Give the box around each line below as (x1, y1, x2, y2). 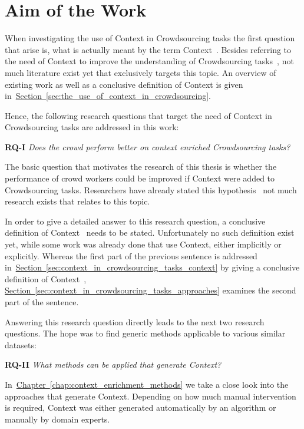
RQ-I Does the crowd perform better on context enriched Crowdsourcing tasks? (5, 140, 290, 153)
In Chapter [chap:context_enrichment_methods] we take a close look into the (5, 378, 289, 390)
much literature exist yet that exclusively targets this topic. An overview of (5, 66, 276, 78)
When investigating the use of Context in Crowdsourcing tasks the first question (5, 32, 295, 44)
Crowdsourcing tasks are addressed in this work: (5, 121, 179, 133)
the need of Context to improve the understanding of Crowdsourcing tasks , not (5, 55, 294, 67)
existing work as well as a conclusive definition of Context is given (5, 78, 243, 90)
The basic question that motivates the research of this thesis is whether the (5, 160, 277, 173)
